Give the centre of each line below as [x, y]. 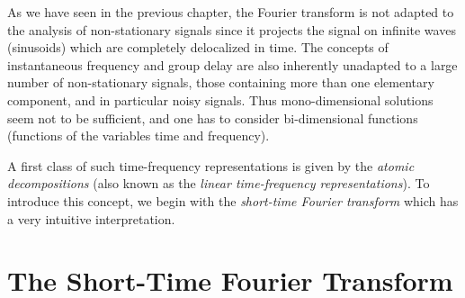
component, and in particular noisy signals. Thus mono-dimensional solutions [220, 99]
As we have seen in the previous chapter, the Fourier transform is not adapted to [231, 12]
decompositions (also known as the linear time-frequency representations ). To [219, 183]
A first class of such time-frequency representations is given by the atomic [211, 165]
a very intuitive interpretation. [91, 218]
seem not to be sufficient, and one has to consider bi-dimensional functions [213, 117]
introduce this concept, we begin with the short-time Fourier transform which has [233, 200]
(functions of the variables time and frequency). [139, 135]
